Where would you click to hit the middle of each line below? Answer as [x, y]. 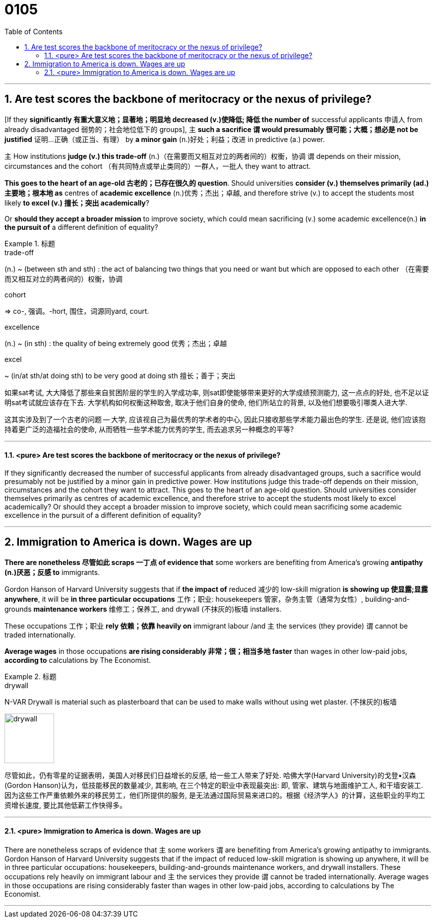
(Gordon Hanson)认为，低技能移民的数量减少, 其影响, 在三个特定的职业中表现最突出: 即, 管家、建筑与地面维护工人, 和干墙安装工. [214, 785]
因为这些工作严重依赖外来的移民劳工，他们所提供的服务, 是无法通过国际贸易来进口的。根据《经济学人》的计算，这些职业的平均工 [215, 795]
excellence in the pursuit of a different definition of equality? [103, 515]
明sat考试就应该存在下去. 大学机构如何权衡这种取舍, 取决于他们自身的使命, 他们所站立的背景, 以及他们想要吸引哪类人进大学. [206, 402]
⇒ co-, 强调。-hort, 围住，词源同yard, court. [77, 311]
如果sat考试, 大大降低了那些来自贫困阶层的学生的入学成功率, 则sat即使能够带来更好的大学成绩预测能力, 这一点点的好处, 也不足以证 [217, 392]
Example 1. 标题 [30, 243]
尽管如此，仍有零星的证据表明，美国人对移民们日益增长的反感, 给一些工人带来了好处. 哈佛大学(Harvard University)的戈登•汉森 [210, 775]
